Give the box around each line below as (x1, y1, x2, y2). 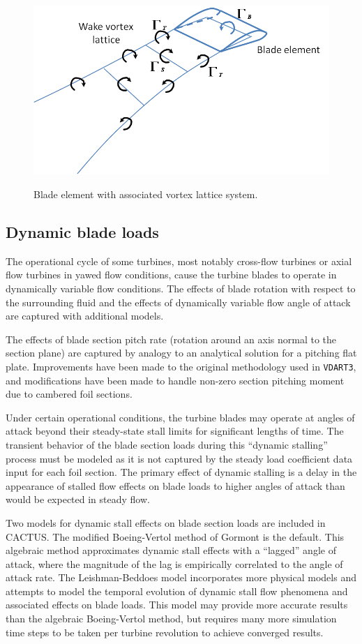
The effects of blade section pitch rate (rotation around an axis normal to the (6, 331, 337, 346)
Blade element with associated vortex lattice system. (33, 186, 258, 201)
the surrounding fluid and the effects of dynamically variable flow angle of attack (6, 294, 351, 309)
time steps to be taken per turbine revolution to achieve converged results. (6, 624, 324, 639)
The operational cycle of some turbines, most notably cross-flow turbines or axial (6, 253, 352, 268)
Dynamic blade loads (6, 220, 159, 242)
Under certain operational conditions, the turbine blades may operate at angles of (6, 410, 355, 424)
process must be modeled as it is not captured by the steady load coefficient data (6, 451, 353, 465)
